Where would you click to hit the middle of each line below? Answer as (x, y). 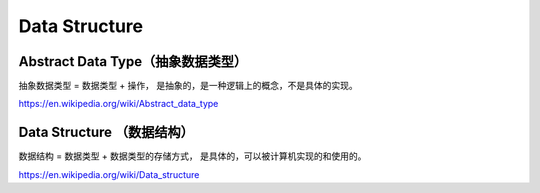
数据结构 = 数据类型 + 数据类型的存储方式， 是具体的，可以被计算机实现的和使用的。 (192, 156)
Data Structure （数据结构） (106, 132)
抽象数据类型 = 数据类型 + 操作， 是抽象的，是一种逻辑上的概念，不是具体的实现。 (188, 86)
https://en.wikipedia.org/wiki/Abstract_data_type (118, 104)
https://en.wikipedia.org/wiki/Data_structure (109, 174)
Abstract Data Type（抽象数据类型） (133, 61)
